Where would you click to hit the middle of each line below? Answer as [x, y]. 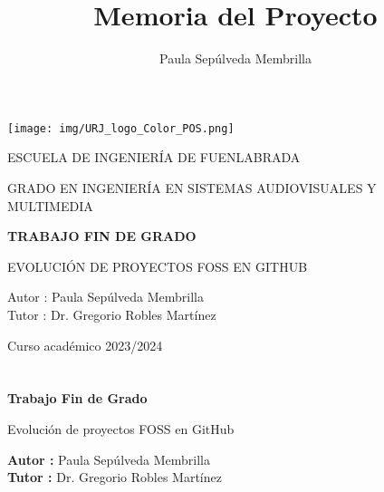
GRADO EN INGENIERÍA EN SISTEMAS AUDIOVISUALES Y [192, 187]
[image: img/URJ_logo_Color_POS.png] [121, 128]
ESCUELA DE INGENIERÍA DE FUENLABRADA [154, 157]
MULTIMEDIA [50, 205]
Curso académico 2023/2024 [85, 345]
